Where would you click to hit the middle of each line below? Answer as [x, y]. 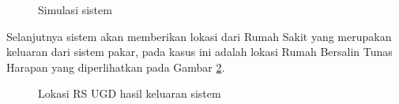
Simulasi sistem [75, 9]
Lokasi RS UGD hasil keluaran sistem [130, 93]
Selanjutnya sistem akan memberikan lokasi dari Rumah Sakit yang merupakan [199, 36]
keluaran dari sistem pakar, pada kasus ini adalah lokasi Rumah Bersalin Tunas [199, 52]
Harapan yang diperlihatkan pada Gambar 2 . [116, 67]
